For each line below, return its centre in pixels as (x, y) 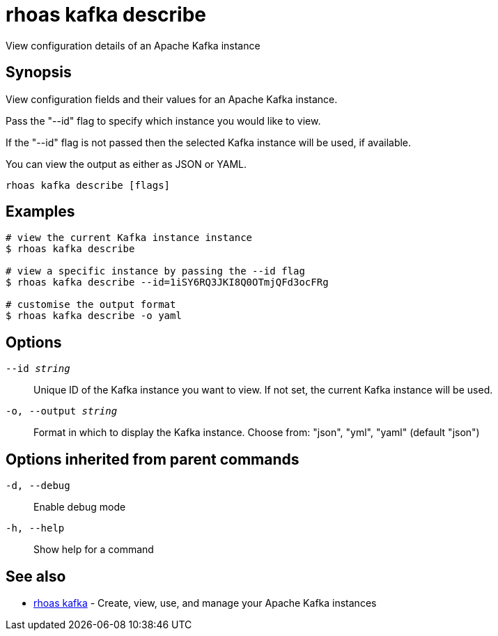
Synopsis (39, 72)
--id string (38, 369)
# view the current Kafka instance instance (129, 238)
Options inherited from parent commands (153, 459)
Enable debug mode (80, 507)
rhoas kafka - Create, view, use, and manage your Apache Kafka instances (205, 603)
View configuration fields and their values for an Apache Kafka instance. (172, 99)
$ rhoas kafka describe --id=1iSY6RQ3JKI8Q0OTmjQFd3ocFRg (167, 282)
